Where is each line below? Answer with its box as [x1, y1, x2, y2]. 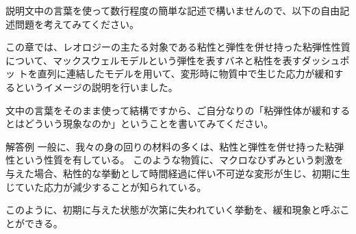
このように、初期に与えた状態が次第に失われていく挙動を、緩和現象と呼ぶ [5, 203, 340, 217]
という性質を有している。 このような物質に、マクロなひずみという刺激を [14, 153, 344, 167]
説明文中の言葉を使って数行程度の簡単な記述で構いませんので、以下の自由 [5, 3, 340, 17]
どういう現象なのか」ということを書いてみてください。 [24, 116, 274, 131]
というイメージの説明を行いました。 [14, 79, 178, 94]
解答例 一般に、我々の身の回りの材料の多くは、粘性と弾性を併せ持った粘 [5, 139, 335, 153]
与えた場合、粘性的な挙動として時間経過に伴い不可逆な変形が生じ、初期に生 [5, 166, 351, 180]
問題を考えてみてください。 [14, 16, 139, 31]
